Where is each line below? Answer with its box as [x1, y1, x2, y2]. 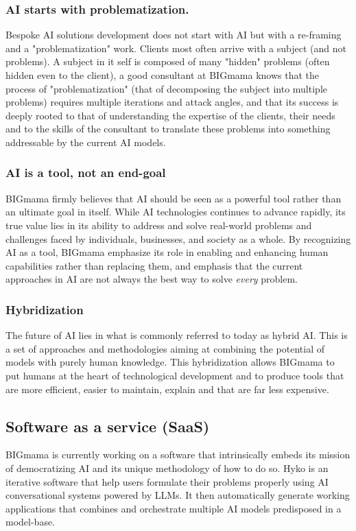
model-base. [5, 515, 56, 529]
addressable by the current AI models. [5, 134, 166, 149]
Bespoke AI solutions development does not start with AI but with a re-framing [5, 27, 342, 42]
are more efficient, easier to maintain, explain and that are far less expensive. [5, 381, 329, 396]
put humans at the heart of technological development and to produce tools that [5, 368, 344, 382]
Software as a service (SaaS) [5, 415, 210, 436]
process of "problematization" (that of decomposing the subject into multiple [5, 81, 327, 95]
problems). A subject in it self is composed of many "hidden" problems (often [5, 54, 330, 69]
